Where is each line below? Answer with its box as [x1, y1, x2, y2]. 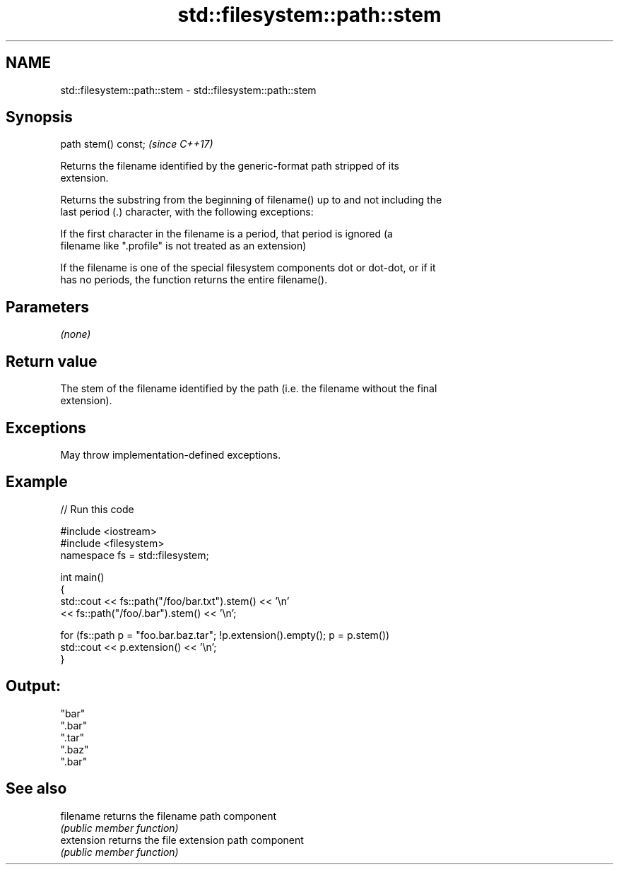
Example [6, 473, 68, 491]
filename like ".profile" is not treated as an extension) [60, 240, 307, 252]
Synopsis [6, 108, 73, 127]
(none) [60, 328, 91, 341]
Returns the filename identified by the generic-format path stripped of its [60, 160, 399, 172]
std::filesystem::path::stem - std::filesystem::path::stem [60, 83, 317, 96]
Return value [6, 352, 98, 370]
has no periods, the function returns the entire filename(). [60, 274, 328, 286]
